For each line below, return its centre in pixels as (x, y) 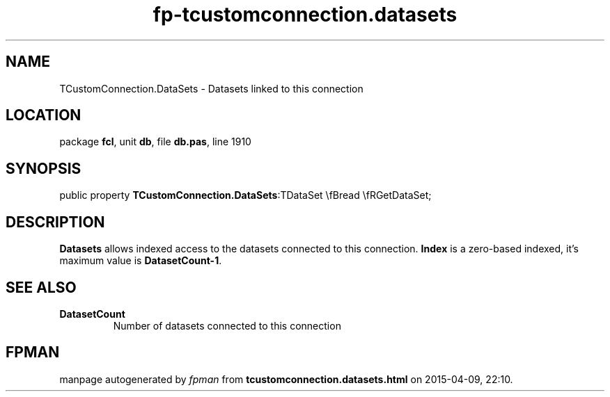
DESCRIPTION (55, 222)
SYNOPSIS (44, 168)
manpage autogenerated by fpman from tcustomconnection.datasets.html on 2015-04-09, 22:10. (286, 379)
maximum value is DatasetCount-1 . (141, 261)
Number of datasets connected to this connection (227, 325)
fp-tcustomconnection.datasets (305, 15)
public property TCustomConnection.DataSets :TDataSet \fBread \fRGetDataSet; (245, 195)
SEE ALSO (41, 287)
